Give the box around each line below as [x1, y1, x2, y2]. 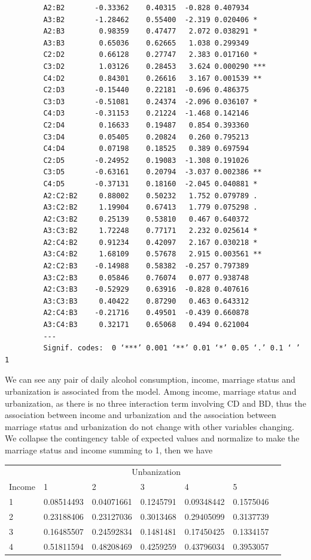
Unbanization [132, 465, 181, 478]
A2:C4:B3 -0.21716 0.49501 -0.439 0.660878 [43, 308, 249, 317]
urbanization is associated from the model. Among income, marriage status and [5, 385, 297, 397]
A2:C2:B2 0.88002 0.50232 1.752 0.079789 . [43, 191, 258, 200]
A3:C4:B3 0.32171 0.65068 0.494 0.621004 [43, 320, 249, 329]
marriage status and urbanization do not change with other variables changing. [5, 420, 294, 432]
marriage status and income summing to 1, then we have [5, 443, 213, 456]
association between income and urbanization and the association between [5, 408, 276, 421]
